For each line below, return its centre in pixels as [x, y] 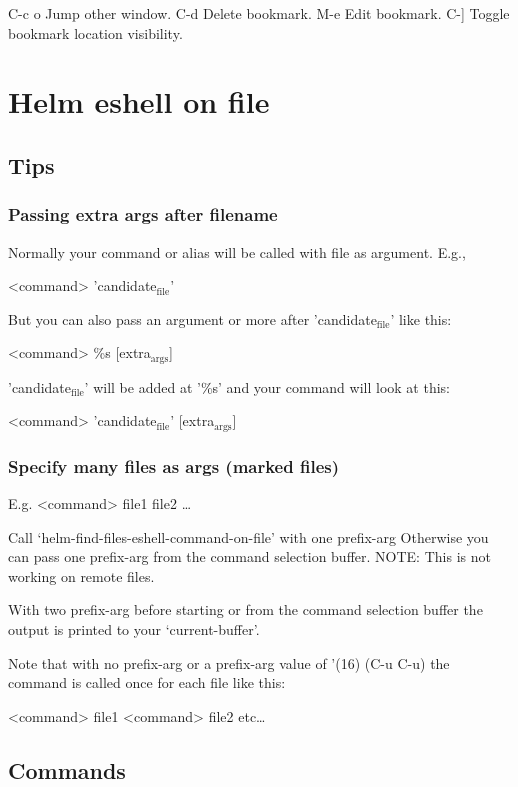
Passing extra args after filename [143, 214]
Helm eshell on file [139, 101]
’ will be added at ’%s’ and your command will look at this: [267, 386]
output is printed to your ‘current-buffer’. [134, 629]
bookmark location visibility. [95, 32]
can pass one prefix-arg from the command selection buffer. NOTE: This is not [249, 556]
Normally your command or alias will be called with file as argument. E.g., [237, 251]
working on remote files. [81, 575]
